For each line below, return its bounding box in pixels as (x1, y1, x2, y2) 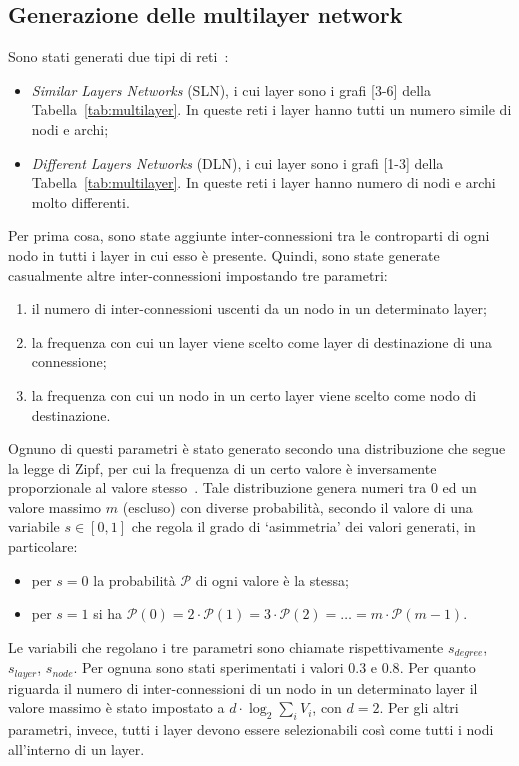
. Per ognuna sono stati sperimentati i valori (73, 657, 344, 678)
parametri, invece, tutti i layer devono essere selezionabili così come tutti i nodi (8, 719, 494, 740)
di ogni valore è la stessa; (195, 569, 349, 590)
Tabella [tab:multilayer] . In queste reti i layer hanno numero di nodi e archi (31, 172, 496, 193)
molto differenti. (31, 191, 130, 212)
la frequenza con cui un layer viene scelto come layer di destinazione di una (31, 331, 493, 352)
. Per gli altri (379, 697, 459, 718)
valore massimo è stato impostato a (8, 697, 225, 718)
